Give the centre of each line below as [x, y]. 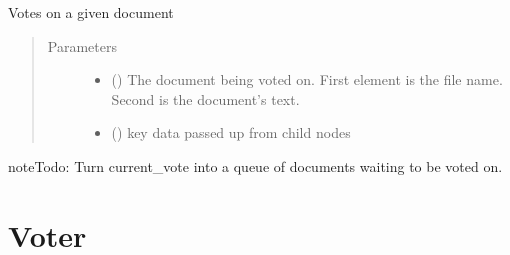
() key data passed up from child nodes [231, 132]
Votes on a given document [91, 12]
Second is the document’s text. [205, 98]
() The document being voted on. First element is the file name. [307, 79]
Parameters [82, 45]
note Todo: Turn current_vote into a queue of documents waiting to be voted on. [255, 165]
